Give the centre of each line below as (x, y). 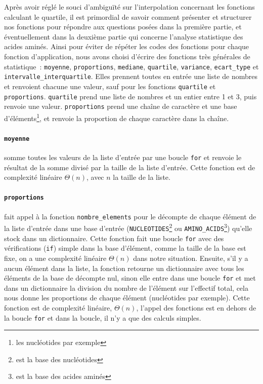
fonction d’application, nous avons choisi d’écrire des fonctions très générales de (127, 56)
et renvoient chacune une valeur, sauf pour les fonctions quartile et (110, 86)
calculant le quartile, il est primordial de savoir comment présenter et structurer (128, 16)
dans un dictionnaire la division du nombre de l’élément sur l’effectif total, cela (126, 287)
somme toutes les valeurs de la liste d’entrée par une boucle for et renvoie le (123, 157)
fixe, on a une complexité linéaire (55, 258)
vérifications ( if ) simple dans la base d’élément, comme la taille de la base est (125, 248)
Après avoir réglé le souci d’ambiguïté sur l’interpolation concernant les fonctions (129, 7)
